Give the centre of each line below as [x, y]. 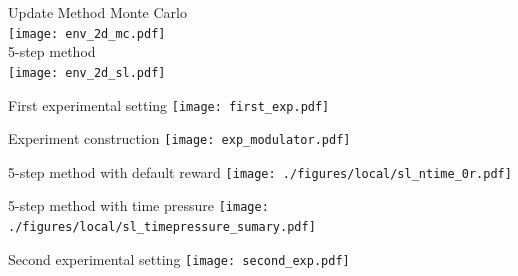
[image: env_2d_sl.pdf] [87, 72]
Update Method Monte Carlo [97, 12]
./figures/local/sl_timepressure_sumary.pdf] [162, 227]
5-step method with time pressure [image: [138, 205]
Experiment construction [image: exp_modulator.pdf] [179, 138]
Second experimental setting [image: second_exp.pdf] [179, 258]
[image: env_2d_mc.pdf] [87, 33]
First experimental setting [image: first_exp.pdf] [169, 104]
